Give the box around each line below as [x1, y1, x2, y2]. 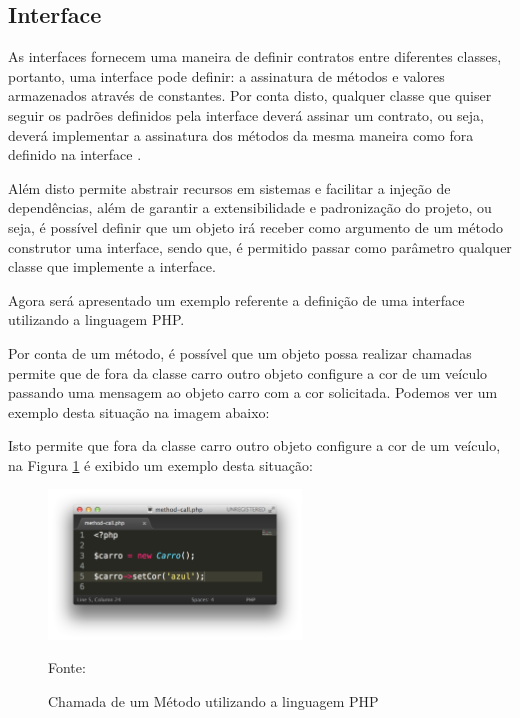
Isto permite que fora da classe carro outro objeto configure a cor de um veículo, [8, 435, 501, 456]
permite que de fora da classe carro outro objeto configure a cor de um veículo [8, 362, 488, 383]
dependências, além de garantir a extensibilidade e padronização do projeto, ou [8, 197, 492, 218]
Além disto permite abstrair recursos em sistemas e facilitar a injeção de [8, 177, 451, 198]
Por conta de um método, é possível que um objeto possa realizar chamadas [8, 342, 472, 363]
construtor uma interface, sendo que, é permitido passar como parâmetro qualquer [8, 236, 512, 257]
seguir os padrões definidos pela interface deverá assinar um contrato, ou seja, [8, 104, 484, 125]
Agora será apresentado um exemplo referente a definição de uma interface [8, 289, 465, 310]
